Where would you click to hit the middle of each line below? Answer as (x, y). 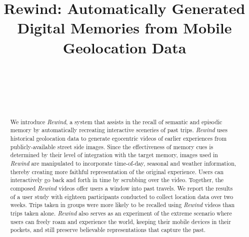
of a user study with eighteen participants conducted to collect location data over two (122, 196)
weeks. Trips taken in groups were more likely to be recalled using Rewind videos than (122, 205)
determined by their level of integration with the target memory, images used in (114, 155)
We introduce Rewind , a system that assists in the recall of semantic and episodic (116, 121)
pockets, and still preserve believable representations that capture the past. (108, 230)
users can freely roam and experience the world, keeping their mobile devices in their (120, 221)
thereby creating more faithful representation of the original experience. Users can (117, 171)
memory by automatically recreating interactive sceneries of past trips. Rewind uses (119, 130)
